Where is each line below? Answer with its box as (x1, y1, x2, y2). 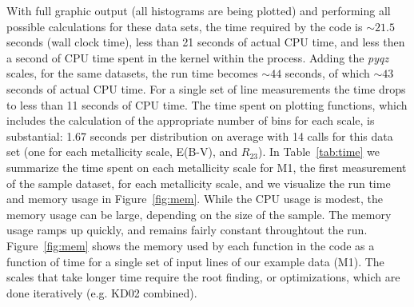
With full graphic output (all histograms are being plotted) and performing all (6, 2, 391, 18)
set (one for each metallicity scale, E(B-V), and (6, 143, 238, 160)
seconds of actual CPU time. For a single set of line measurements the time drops (6, 80, 406, 97)
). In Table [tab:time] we (257, 143, 380, 160)
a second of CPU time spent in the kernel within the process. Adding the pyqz (6, 49, 389, 66)
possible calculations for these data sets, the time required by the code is (6, 18, 363, 34)
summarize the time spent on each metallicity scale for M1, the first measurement (6, 158, 407, 175)
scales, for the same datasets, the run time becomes (6, 65, 258, 82)
